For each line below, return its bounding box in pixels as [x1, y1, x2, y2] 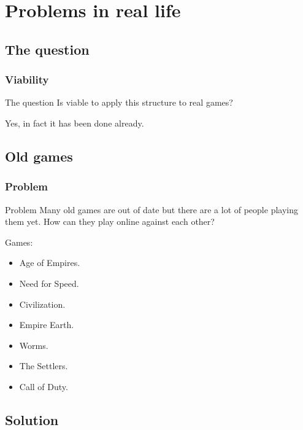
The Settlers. [19, 359, 68, 372]
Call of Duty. [19, 380, 68, 393]
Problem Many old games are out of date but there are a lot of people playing [5, 203, 298, 216]
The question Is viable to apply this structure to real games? [5, 96, 233, 109]
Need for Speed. [19, 276, 79, 289]
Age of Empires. [19, 256, 80, 269]
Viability [5, 72, 49, 87]
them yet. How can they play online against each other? [5, 215, 215, 228]
